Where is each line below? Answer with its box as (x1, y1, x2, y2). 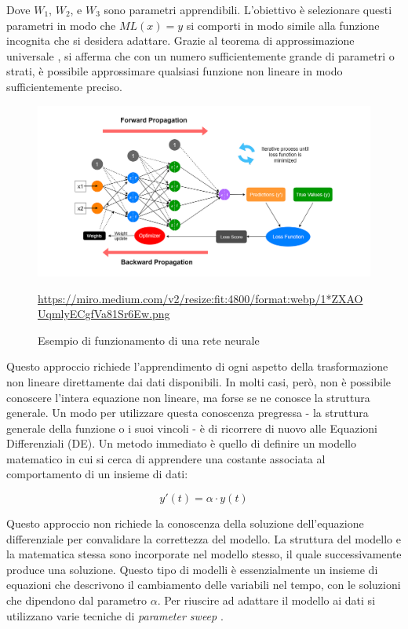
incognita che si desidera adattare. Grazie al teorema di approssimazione (6, 32, 355, 49)
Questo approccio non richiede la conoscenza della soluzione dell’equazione (6, 515, 364, 532)
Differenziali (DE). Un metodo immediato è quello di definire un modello (6, 435, 356, 452)
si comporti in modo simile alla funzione (186, 16, 380, 33)
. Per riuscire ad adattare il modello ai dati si (157, 592, 376, 609)
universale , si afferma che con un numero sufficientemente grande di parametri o (6, 47, 395, 64)
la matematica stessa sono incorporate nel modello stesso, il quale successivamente (6, 546, 402, 562)
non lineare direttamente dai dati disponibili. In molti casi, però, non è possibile (6, 373, 392, 389)
